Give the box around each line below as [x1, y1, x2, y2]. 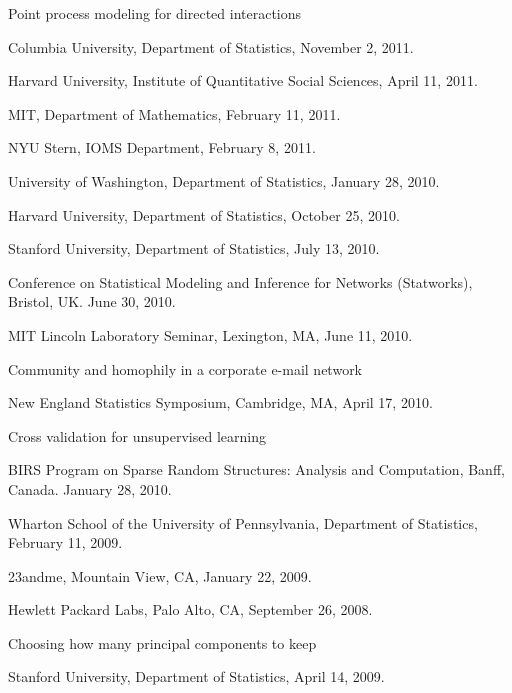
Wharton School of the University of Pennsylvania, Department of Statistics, [8, 512, 478, 533]
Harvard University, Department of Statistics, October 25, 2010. [8, 204, 400, 225]
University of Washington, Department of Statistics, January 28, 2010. [8, 170, 440, 191]
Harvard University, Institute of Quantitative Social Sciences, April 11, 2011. [8, 70, 478, 91]
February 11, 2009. [8, 532, 123, 553]
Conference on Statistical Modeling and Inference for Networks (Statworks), [8, 271, 473, 292]
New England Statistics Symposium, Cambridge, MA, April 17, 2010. [8, 392, 433, 413]
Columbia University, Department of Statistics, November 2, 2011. [8, 36, 414, 57]
